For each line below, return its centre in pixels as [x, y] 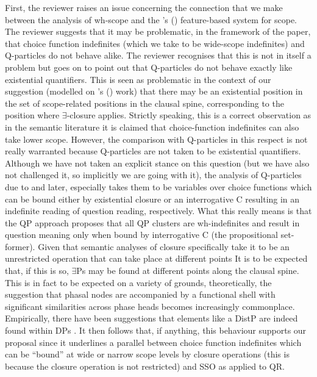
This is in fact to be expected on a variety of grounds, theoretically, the [138, 282]
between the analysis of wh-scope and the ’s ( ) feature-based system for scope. [151, 19]
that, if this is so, [37, 271]
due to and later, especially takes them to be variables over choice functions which [158, 186]
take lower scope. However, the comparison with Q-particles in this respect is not [156, 139]
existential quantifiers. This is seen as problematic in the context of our [138, 79]
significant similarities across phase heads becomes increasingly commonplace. [150, 306]
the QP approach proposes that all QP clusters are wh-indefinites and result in [152, 222]
